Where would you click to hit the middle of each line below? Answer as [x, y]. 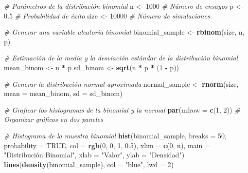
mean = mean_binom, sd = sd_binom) [63, 93]
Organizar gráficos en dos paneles [53, 119]
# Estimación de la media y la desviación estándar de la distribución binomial [121, 58]
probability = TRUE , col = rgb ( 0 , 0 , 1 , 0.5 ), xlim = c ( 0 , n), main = [107, 145]
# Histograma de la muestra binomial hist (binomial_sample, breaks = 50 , [115, 135]
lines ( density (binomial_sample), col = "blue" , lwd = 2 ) [89, 164]
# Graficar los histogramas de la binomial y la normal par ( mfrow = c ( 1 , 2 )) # [122, 109]
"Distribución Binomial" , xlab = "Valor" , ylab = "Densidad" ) [94, 155]
